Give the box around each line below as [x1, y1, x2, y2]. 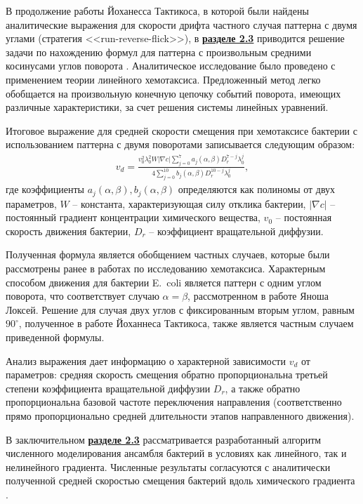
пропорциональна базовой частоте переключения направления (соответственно [6, 394, 342, 409]
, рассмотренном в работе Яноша [187, 289, 329, 303]
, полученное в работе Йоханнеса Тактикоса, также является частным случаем [18, 316, 354, 331]
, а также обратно [225, 380, 301, 395]
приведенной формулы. [6, 330, 105, 345]
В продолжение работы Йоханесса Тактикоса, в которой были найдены [6, 4, 309, 18]
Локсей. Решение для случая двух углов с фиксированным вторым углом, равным [6, 302, 355, 317]
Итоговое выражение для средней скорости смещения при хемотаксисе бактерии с [6, 123, 357, 138]
